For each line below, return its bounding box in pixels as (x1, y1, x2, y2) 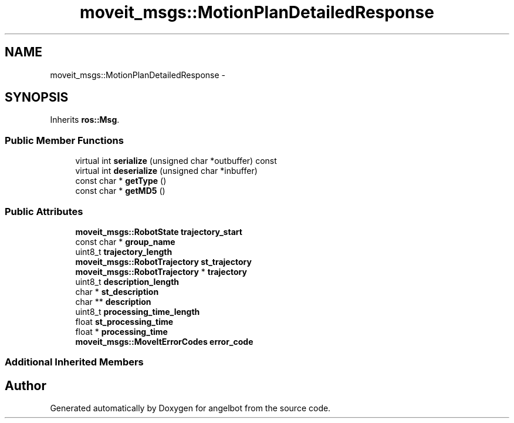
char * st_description (75, 286, 159, 297)
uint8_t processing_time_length (75, 306, 200, 317)
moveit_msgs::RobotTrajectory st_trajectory (75, 256, 252, 267)
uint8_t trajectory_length (75, 246, 173, 257)
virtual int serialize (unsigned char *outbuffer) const (75, 156, 277, 166)
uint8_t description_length (75, 276, 180, 287)
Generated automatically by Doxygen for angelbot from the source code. (50, 403, 331, 414)
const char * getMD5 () (75, 186, 165, 196)
